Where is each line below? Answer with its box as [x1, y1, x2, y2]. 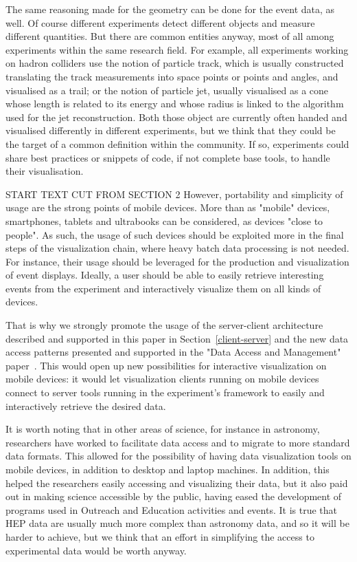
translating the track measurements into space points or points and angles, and [5, 69, 338, 83]
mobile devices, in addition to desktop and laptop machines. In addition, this [5, 462, 330, 476]
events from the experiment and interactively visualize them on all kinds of [5, 281, 321, 295]
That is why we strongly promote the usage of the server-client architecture [5, 318, 323, 332]
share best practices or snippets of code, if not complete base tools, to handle [5, 150, 330, 164]
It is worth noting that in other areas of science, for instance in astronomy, [5, 422, 320, 436]
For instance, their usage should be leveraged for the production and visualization [5, 254, 349, 268]
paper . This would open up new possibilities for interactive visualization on [5, 358, 327, 372]
